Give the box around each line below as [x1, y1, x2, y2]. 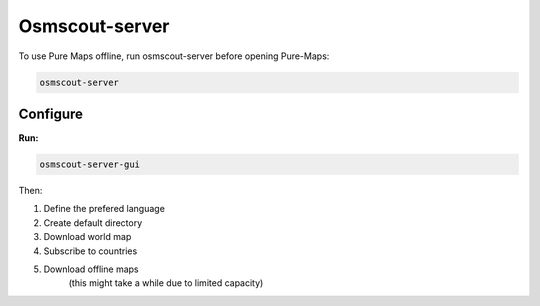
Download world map [43, 231, 132, 243]
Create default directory [43, 216, 143, 229]
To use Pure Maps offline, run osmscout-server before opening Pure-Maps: [18, 50, 330, 62]
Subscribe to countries [43, 245, 138, 257]
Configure [18, 105, 84, 122]
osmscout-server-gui [39, 159, 140, 170]
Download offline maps [43, 263, 139, 275]
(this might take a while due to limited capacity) [68, 277, 264, 289]
